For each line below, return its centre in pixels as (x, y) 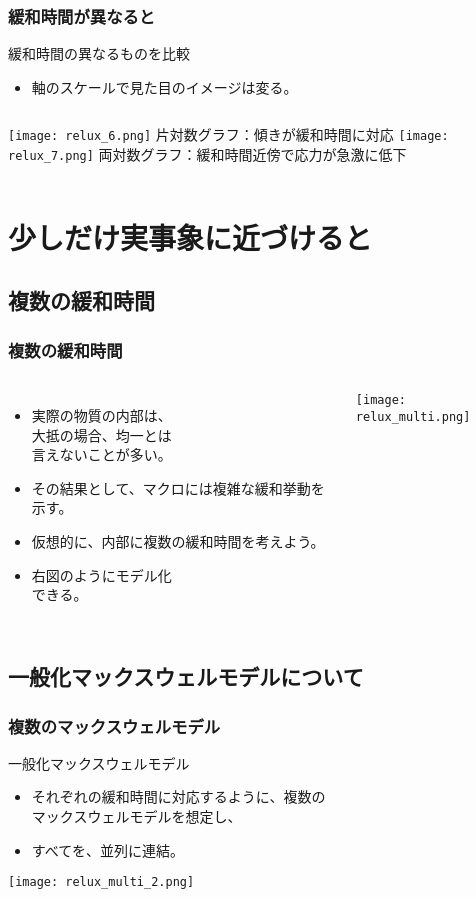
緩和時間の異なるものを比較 (99, 53)
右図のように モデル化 (101, 574)
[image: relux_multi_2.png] (101, 882)
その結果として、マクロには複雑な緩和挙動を (178, 487)
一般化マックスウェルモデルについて (186, 676)
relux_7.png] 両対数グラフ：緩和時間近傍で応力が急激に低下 (207, 154)
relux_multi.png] (413, 416)
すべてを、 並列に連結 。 (107, 849)
